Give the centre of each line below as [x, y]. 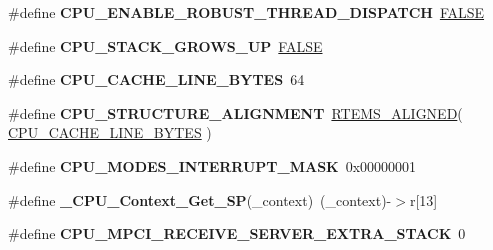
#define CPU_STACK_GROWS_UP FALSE [165, 45]
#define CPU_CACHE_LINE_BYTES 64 [156, 79]
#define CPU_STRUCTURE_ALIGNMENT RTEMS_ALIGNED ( [235, 112]
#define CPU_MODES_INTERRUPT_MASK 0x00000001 [212, 165]
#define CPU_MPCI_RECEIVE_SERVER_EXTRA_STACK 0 [237, 233]
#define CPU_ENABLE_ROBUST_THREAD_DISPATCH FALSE [246, 12]
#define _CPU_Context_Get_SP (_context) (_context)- [200, 199]
